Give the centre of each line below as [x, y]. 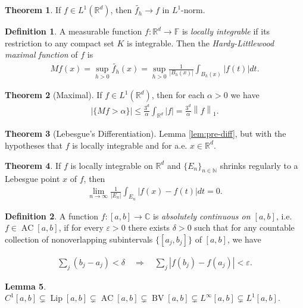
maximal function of [41, 54]
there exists [149, 227]
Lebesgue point [32, 179]
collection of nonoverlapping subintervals [79, 239]
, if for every [81, 227]
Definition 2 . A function [52, 216]
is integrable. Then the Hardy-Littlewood [200, 43]
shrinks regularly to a [259, 165]
